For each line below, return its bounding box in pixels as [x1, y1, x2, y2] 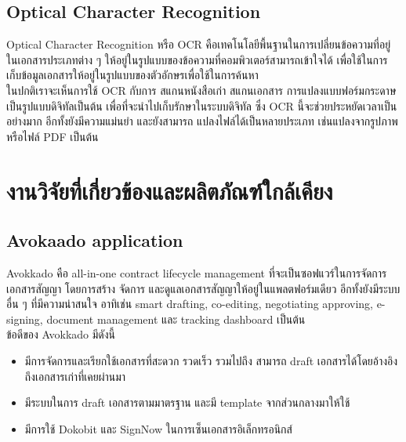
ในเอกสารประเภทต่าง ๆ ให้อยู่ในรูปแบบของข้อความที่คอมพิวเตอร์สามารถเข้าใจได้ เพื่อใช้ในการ [6, 51, 388, 67]
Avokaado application [6, 228, 183, 252]
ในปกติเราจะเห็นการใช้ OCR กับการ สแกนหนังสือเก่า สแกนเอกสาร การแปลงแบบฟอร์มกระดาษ [6, 82, 397, 98]
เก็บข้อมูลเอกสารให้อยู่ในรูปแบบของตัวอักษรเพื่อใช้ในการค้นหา [6, 67, 259, 83]
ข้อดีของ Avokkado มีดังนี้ [6, 326, 116, 342]
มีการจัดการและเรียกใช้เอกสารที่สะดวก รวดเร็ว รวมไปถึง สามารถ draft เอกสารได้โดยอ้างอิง [24, 352, 398, 368]
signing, [6, 310, 43, 327]
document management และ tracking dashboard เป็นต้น [46, 310, 306, 327]
